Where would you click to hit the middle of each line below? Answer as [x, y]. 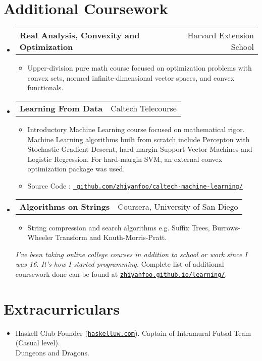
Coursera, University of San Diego [178, 206]
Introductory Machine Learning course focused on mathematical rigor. [136, 129]
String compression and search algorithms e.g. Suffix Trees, [119, 227]
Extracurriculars [62, 308]
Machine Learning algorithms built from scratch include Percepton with [139, 139]
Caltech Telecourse [144, 108]
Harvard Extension [221, 35]
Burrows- [226, 227]
